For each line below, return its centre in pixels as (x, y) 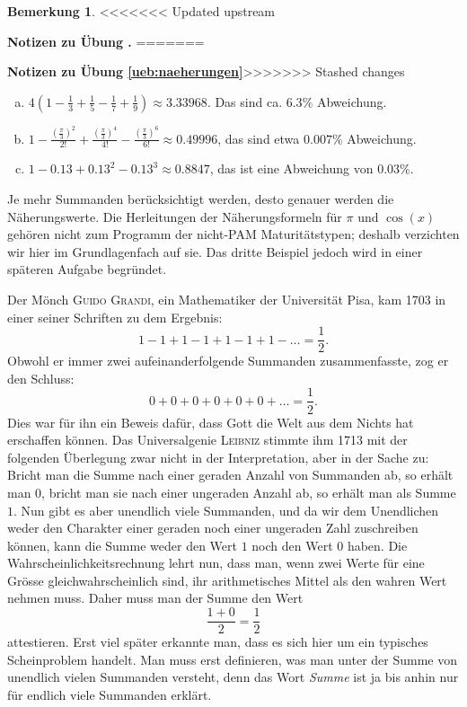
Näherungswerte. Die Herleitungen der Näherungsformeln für (175, 216)
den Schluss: (41, 378)
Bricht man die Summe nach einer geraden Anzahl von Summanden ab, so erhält (230, 475)
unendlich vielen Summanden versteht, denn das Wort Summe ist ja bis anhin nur (233, 677)
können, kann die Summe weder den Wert (122, 545)
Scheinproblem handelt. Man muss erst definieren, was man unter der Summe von (233, 659)
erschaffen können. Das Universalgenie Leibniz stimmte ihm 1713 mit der (207, 440)
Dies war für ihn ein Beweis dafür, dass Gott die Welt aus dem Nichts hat (211, 422)
